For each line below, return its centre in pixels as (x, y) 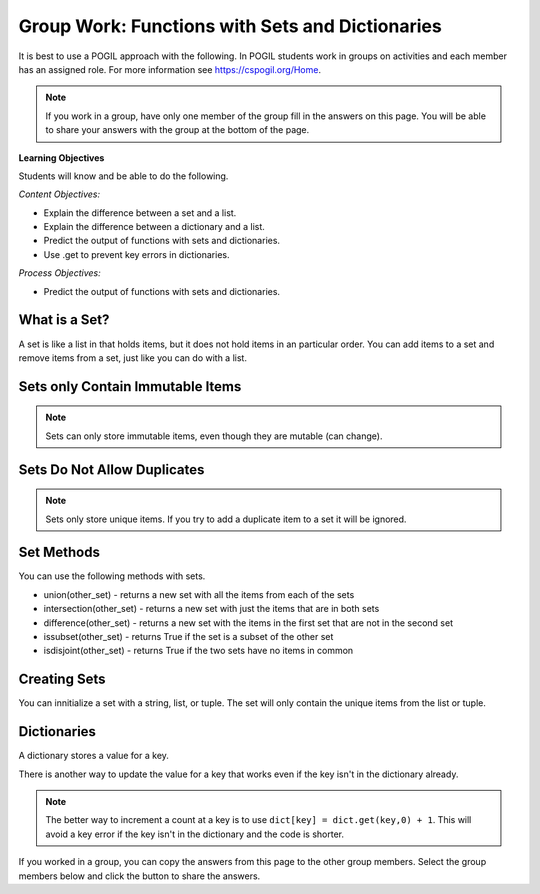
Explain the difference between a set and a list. (140, 212)
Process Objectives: (59, 273)
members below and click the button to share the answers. (139, 876)
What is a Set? (64, 320)
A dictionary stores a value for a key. (94, 756)
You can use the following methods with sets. (112, 576)
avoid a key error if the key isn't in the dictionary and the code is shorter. (195, 834)
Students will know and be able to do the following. (123, 176)
